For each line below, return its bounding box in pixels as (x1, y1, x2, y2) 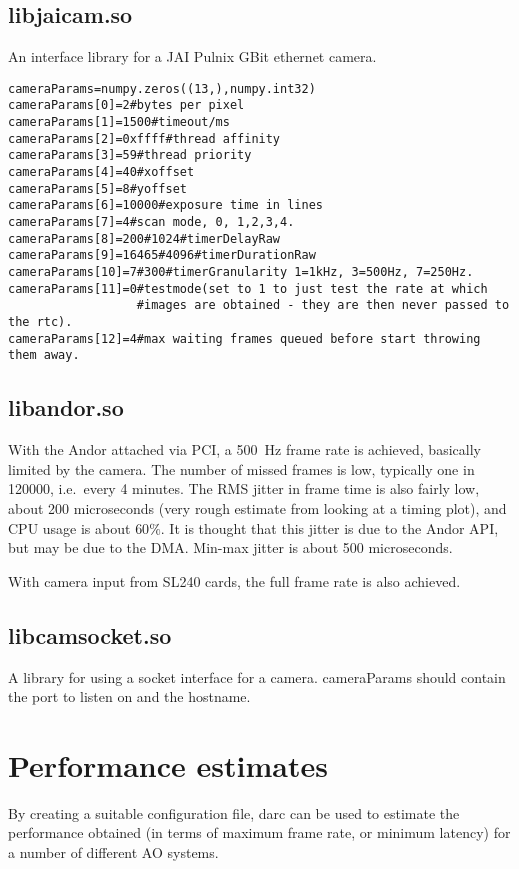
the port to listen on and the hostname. (8, 686, 251, 707)
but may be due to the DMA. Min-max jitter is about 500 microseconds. (8, 537, 453, 558)
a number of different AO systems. (8, 842, 219, 863)
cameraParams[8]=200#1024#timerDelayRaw (8, 231, 281, 246)
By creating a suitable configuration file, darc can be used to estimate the (8, 802, 460, 823)
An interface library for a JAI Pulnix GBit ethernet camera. (8, 46, 377, 67)
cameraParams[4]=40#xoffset (8, 165, 195, 180)
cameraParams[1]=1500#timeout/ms (8, 115, 230, 130)
